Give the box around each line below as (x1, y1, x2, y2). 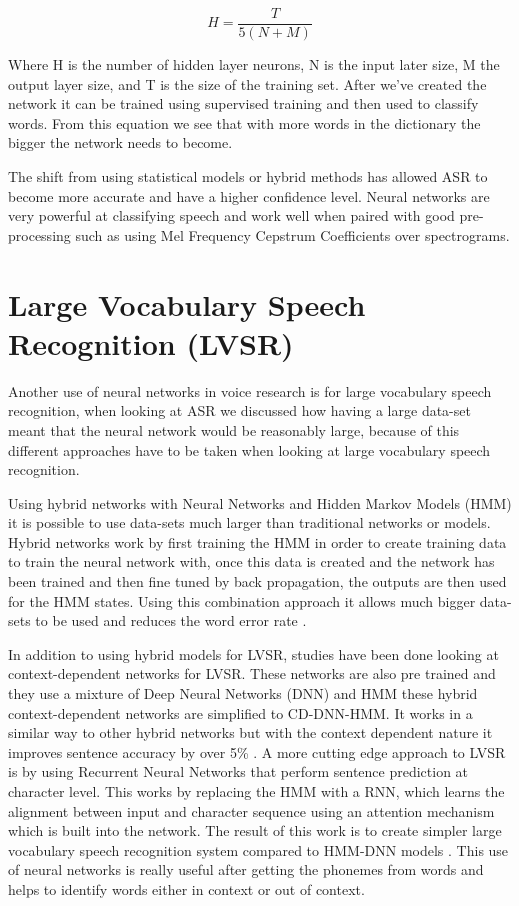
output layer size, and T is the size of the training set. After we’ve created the (8, 73, 487, 94)
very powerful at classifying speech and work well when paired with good (8, 205, 455, 226)
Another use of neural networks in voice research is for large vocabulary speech (8, 380, 492, 401)
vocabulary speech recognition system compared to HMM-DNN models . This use (8, 839, 509, 860)
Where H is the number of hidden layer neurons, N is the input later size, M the (8, 54, 500, 75)
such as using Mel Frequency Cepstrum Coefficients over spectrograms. (75, 224, 510, 245)
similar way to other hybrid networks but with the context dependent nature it (8, 722, 493, 743)
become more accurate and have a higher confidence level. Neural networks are (8, 185, 490, 206)
